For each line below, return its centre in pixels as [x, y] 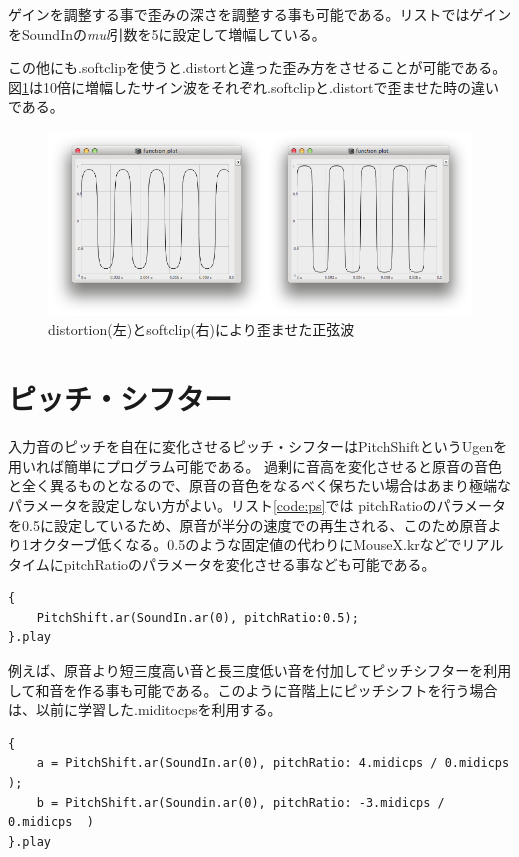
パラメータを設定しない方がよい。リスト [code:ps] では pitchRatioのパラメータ [257, 504]
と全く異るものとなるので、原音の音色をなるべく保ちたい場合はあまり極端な [260, 485]
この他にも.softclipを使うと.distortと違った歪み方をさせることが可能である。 [257, 67]
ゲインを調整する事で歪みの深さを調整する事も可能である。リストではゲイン [260, 14]
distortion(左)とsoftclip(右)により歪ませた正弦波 [201, 329]
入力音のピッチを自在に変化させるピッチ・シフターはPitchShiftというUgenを [258, 446]
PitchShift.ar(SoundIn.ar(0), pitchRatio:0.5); [197, 617]
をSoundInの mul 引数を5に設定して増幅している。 [167, 33]
